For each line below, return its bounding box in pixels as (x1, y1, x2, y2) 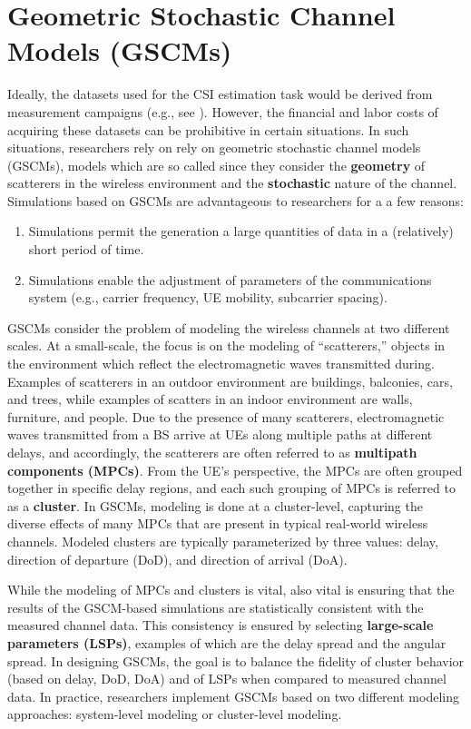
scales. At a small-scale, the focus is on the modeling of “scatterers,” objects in (7, 336, 446, 355)
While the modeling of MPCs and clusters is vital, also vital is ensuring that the (7, 580, 455, 599)
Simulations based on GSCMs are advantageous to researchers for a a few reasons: (7, 191, 464, 210)
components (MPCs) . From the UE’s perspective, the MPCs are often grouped (7, 460, 463, 479)
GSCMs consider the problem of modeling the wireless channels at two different (7, 318, 450, 337)
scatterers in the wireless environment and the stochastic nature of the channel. (7, 173, 457, 192)
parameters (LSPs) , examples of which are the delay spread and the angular (7, 633, 446, 652)
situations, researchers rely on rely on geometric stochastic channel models (7, 138, 421, 157)
